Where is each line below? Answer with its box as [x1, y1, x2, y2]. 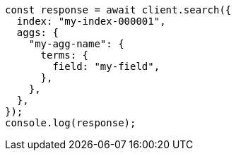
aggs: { [16, 27, 59, 38]
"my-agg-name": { [28, 38, 124, 49]
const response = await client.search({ [5, 4, 232, 16]
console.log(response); [5, 117, 136, 128]
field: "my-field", [52, 61, 160, 72]
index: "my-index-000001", [16, 16, 166, 27]
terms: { [40, 49, 89, 61]
